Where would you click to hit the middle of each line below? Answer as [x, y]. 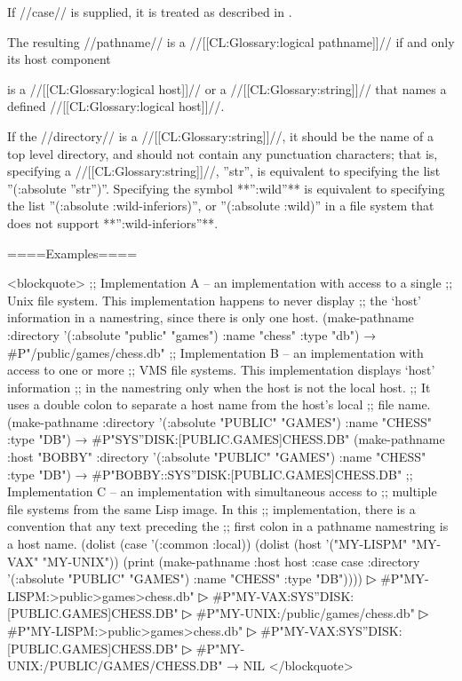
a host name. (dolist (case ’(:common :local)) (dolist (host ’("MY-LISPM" [207, 544]
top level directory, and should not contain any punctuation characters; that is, [223, 153]
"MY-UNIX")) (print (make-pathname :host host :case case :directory [231, 561]
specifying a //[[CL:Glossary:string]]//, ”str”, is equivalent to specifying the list [224, 171]
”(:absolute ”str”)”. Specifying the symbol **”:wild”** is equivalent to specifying [226, 188]
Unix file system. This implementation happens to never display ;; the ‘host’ [215, 300]
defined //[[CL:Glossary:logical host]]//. [116, 106]
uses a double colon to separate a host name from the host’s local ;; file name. [219, 404]
